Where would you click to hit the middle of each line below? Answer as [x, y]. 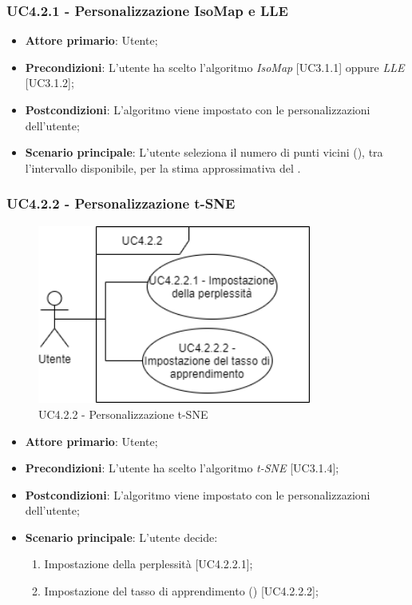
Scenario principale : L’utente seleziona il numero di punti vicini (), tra [204, 152]
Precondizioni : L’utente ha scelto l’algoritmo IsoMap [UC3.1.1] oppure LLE [215, 67]
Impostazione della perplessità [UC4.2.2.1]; [149, 564]
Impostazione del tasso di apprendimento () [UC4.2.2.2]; [181, 591]
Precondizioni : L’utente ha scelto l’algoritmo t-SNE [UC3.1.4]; [182, 468]
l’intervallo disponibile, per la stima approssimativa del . [163, 167]
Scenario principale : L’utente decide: [121, 537]
